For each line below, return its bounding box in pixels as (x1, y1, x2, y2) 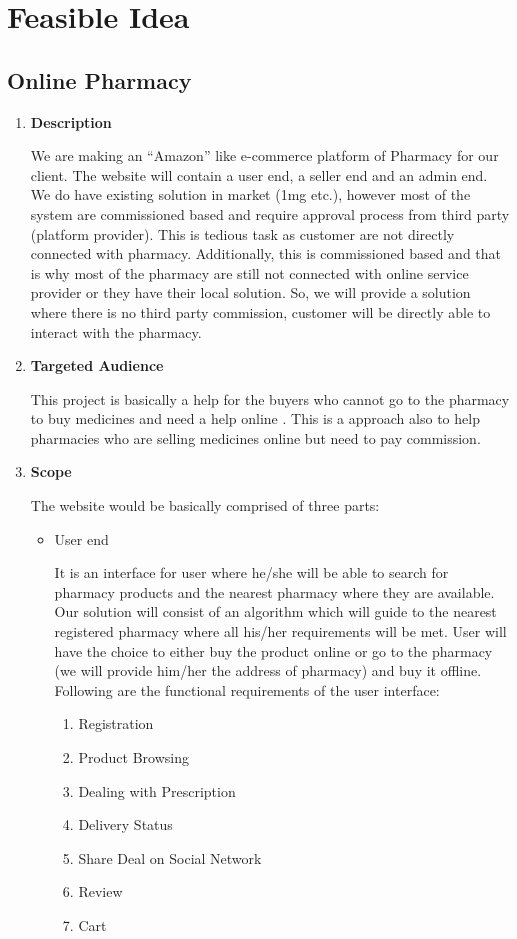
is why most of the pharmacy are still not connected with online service (30, 262, 469, 283)
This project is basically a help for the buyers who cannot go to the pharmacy (30, 388, 510, 409)
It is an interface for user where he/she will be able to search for (54, 562, 449, 583)
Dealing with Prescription (78, 780, 236, 801)
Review (78, 881, 123, 902)
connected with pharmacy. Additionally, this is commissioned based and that (30, 243, 502, 264)
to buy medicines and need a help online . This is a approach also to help (30, 408, 480, 429)
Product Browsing (78, 747, 190, 768)
